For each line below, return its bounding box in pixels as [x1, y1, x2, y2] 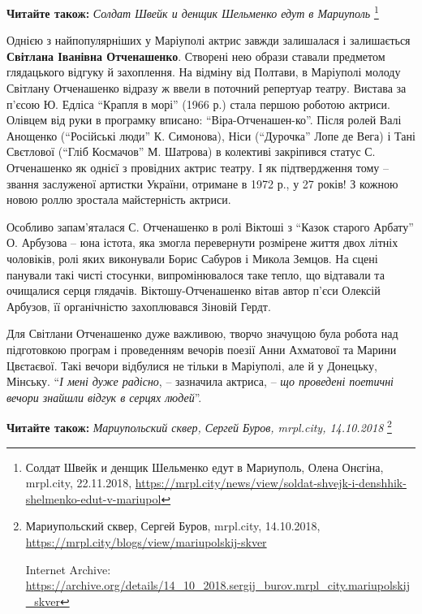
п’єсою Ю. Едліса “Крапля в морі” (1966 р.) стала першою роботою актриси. [6, 95, 390, 112]
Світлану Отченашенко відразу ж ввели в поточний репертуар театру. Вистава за [6, 80, 407, 97]
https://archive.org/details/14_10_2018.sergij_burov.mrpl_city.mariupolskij [25, 577, 410, 594]
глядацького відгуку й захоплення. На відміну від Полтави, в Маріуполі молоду [6, 63, 401, 80]
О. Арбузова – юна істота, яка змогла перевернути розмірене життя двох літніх [6, 234, 398, 251]
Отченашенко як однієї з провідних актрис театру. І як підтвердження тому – [6, 159, 389, 175]
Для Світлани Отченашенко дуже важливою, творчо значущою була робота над [6, 325, 398, 342]
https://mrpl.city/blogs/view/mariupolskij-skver [25, 533, 267, 550]
